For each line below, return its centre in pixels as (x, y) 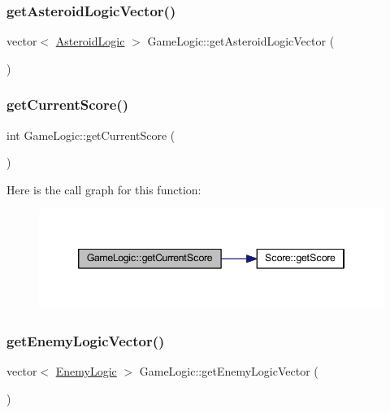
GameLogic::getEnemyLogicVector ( (229, 371)
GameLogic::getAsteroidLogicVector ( (241, 41)
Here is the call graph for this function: (104, 189)
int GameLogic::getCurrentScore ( (91, 135)
